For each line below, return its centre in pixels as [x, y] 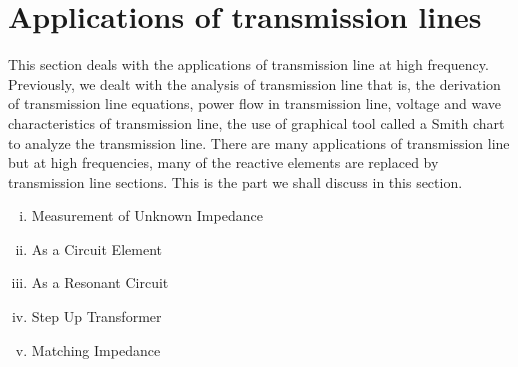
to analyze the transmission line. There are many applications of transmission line [259, 142]
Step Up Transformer [96, 316]
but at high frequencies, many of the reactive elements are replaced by [223, 162]
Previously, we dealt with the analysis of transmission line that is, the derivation [254, 83]
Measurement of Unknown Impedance [147, 215]
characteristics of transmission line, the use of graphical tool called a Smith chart [256, 122]
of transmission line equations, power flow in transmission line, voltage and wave [254, 103]
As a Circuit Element [96, 248]
